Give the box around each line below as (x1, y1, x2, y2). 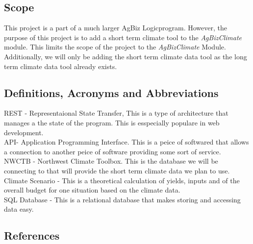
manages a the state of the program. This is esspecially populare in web (4, 117, 220, 127)
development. (4, 127, 44, 137)
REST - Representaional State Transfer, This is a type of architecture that (4, 108, 228, 118)
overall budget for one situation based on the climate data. (4, 185, 180, 195)
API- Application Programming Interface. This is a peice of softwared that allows (4, 137, 249, 147)
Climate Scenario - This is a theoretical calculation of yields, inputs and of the (4, 175, 240, 185)
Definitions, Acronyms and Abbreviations (4, 85, 219, 100)
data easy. (4, 204, 34, 214)
